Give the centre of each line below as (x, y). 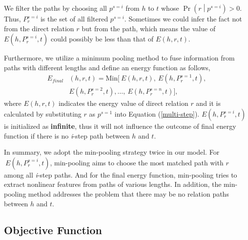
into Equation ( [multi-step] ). (157, 114)
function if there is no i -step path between (67, 135)
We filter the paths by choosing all (55, 8)
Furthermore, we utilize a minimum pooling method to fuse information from (119, 58)
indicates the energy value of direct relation (123, 103)
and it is (208, 103)
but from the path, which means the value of (149, 28)
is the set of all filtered (74, 19)
